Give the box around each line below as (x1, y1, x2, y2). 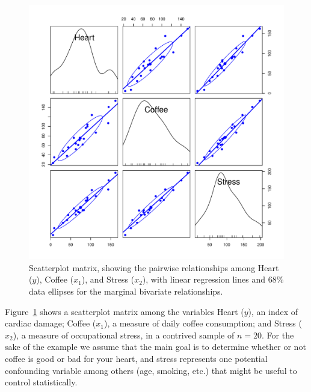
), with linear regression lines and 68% (142, 273, 284, 286)
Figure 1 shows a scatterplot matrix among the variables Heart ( (5, 305, 244, 317)
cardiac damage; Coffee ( (5, 317, 96, 329)
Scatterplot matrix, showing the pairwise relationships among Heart (29, 261, 279, 274)
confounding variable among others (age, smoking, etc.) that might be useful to (5, 364, 297, 376)
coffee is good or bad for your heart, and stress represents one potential (5, 352, 268, 364)
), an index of (248, 305, 298, 317)
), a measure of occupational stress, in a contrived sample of (13, 328, 235, 341)
